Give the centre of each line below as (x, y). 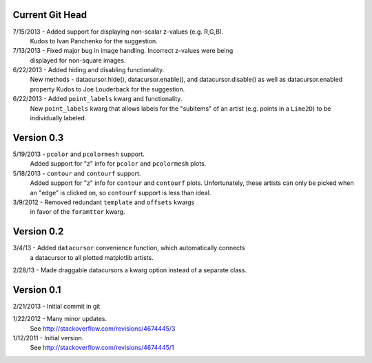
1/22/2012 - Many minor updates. (60, 319)
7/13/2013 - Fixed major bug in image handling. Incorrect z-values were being (123, 51)
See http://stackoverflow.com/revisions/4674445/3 (103, 328)
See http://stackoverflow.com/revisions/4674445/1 (102, 348)
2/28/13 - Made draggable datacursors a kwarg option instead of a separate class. (130, 270)
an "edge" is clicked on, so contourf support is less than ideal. (121, 192)
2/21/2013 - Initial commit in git (56, 306)
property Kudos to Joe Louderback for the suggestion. (107, 89)
